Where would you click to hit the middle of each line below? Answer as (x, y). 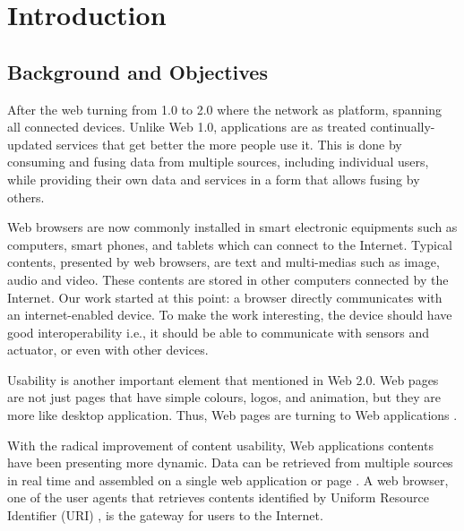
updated (30, 144)
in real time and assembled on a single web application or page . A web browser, (228, 480)
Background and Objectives (137, 71)
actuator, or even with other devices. (108, 350)
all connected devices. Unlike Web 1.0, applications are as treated (187, 127)
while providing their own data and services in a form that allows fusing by (214, 179)
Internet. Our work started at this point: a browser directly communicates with (225, 297)
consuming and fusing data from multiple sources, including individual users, (218, 162)
